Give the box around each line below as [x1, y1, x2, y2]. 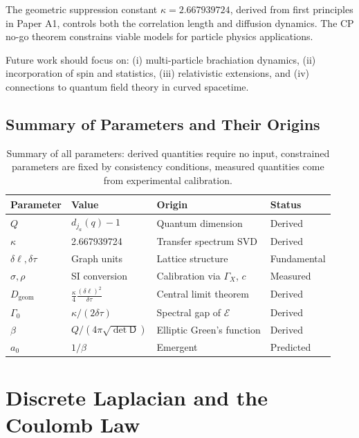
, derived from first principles [230, 2, 353, 16]
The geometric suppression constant [6, 2, 158, 16]
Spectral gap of [156, 304, 221, 319]
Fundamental [270, 250, 326, 265]
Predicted [270, 339, 311, 354]
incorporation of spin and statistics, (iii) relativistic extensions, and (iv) [6, 66, 309, 80]
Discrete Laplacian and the [6, 383, 268, 411]
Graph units [71, 250, 123, 265]
